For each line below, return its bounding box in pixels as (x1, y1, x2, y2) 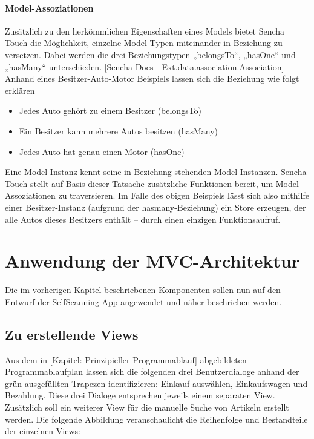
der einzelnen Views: (5, 424, 80, 437)
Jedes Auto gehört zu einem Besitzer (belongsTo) (19, 104, 202, 117)
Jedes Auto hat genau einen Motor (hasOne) (19, 145, 185, 157)
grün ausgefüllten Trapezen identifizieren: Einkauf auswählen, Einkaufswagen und (5, 377, 308, 389)
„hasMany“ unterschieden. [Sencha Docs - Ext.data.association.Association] (5, 60, 284, 73)
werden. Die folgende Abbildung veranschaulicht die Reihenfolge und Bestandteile (5, 412, 308, 425)
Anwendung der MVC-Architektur (5, 248, 300, 273)
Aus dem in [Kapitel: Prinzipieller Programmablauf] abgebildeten (5, 353, 247, 366)
